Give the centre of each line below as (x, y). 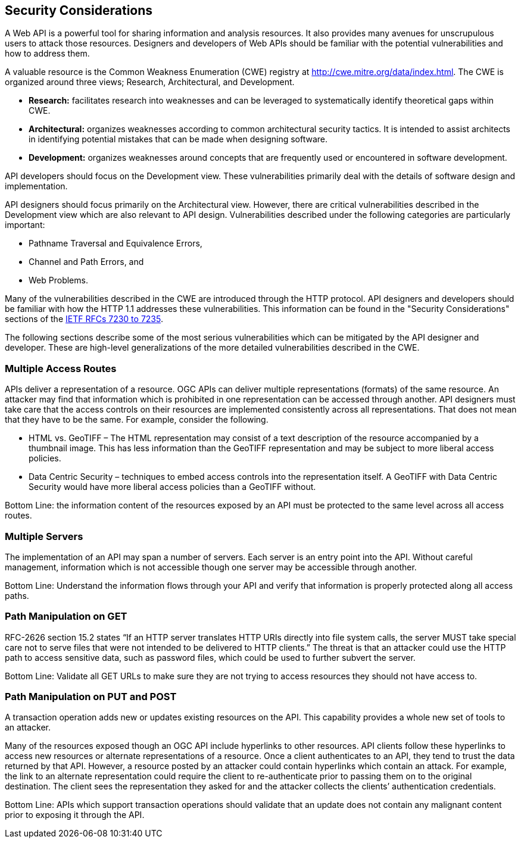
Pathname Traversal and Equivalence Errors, (116, 243)
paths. (17, 595)
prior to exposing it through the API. (75, 815)
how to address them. (47, 54)
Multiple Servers (44, 536)
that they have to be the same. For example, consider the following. (137, 420)
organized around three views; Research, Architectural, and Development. (150, 82)
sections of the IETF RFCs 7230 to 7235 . (84, 319)
